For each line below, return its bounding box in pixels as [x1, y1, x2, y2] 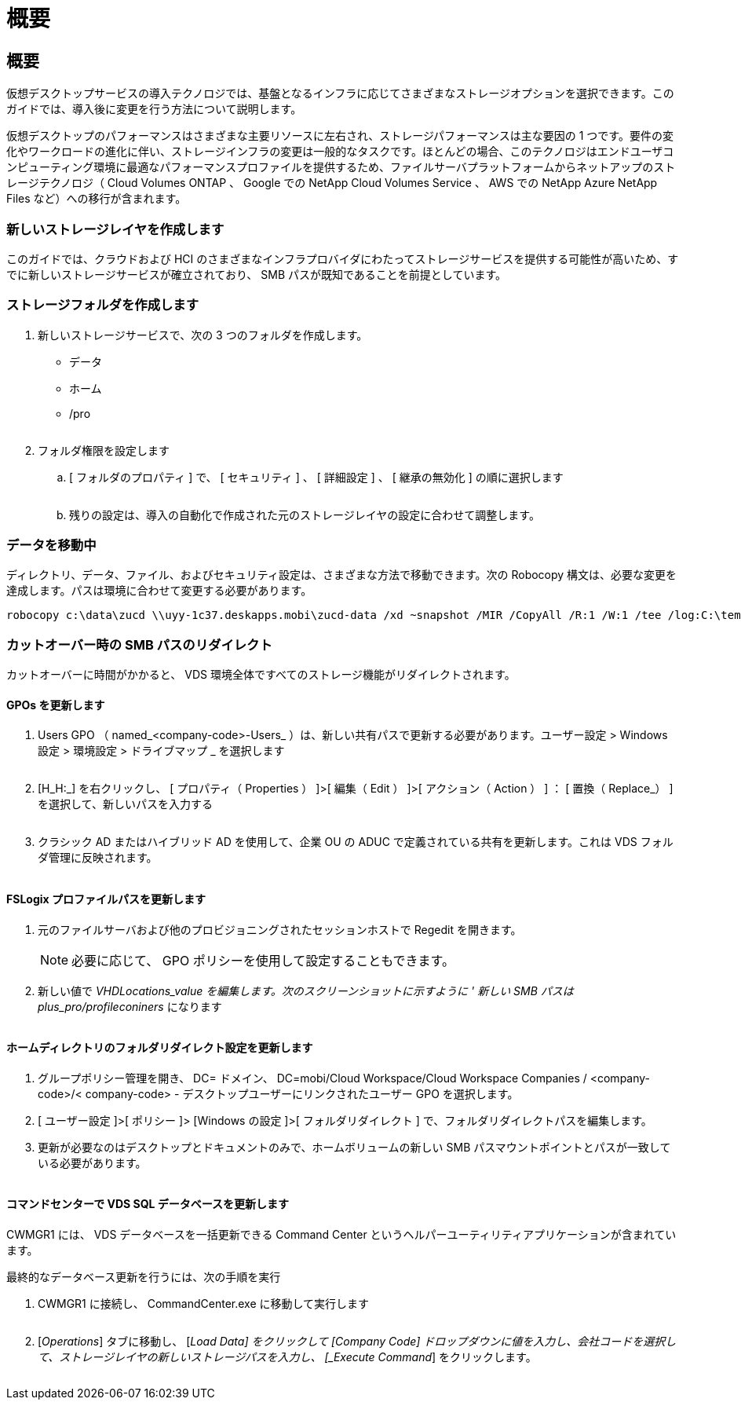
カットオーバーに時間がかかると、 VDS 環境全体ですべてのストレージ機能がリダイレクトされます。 [6, 668, 516, 682]
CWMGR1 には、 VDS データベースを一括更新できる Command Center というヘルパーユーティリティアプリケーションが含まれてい [6, 1228, 677, 1242]
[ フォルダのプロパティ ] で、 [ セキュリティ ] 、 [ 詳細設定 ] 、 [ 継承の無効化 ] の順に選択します [69, 470, 564, 484]
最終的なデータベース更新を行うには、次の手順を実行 [6, 1270, 281, 1284]
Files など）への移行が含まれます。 [6, 192, 187, 206]
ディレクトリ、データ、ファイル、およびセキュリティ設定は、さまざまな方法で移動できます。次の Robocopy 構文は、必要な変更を [6, 568, 677, 582]
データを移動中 [6, 537, 97, 554]
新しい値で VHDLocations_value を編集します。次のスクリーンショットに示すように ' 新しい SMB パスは [38, 983, 574, 998]
